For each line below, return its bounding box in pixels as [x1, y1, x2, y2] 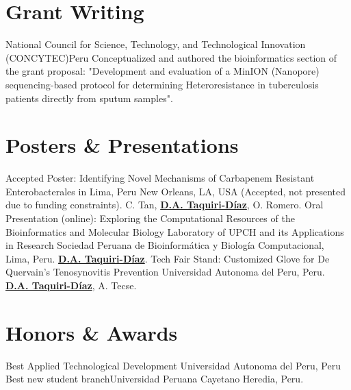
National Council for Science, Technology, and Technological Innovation [5, 37, 306, 51]
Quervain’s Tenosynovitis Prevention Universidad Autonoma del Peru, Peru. [5, 265, 325, 279]
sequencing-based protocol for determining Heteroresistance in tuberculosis [5, 77, 319, 91]
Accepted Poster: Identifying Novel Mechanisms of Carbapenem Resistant [5, 171, 315, 185]
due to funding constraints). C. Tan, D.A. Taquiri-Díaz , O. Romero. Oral [5, 197, 324, 212]
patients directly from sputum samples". [5, 90, 173, 105]
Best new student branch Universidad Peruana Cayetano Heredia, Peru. [5, 371, 304, 386]
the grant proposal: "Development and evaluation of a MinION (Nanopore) [5, 64, 320, 78]
